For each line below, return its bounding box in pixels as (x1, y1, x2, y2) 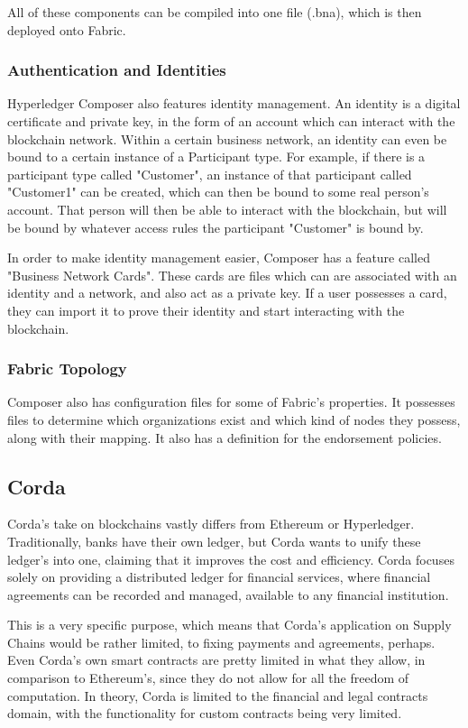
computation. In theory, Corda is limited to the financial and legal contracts (7, 686, 428, 705)
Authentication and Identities (7, 59, 226, 81)
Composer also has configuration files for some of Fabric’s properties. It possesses (7, 392, 455, 411)
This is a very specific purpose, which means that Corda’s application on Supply (7, 615, 452, 634)
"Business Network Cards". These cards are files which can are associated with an (7, 265, 457, 284)
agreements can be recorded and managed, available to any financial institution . (7, 585, 449, 604)
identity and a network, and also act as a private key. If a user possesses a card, (7, 283, 447, 302)
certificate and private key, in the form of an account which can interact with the (7, 112, 455, 130)
